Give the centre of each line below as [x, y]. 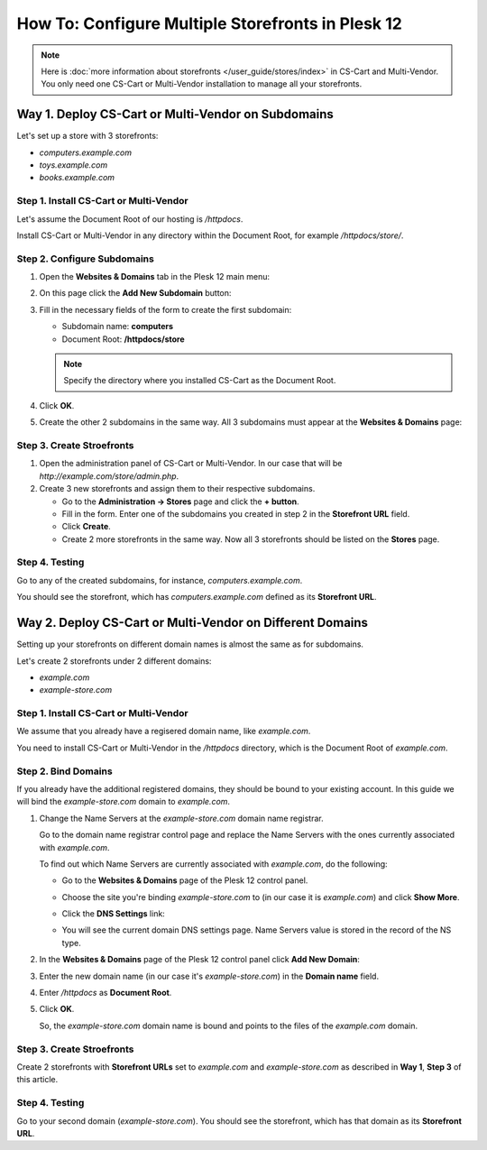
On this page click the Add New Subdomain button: [135, 293]
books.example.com [77, 178]
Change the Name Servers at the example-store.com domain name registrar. [181, 818]
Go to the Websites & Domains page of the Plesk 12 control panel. [185, 880]
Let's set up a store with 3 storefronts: [87, 136]
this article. [37, 1080]
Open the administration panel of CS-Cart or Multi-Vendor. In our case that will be [191, 464]
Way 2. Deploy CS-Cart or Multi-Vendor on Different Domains [193, 623]
